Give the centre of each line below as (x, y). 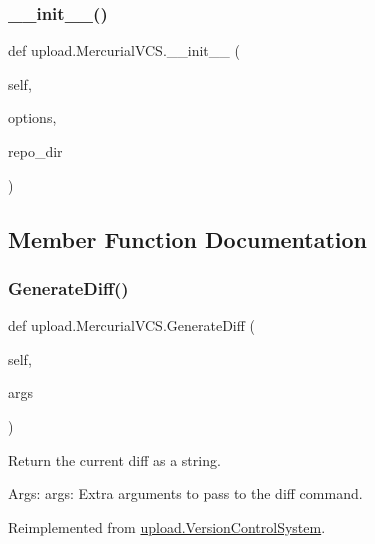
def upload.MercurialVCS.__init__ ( (124, 50)
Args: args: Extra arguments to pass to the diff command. (185, 493)
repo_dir (35, 151)
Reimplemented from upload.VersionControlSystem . (167, 526)
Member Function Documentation (188, 238)
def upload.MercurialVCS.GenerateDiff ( (132, 325)
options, (32, 117)
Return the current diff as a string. (114, 459)
